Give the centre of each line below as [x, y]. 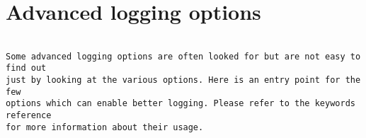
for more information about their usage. [105, 127]
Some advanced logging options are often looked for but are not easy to [183, 56]
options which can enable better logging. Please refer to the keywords [181, 104]
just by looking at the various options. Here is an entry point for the [183, 80]
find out [26, 68]
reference [29, 116]
